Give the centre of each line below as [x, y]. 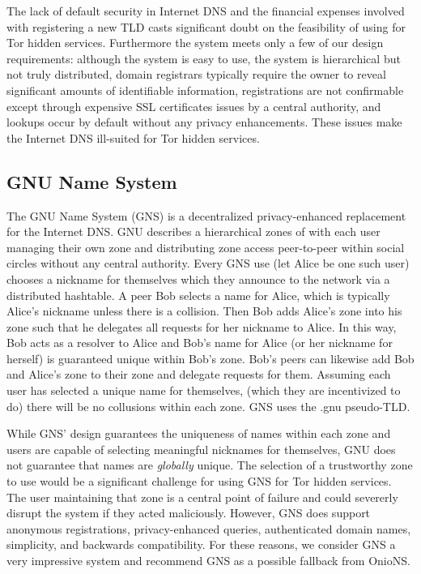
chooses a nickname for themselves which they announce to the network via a [198, 278]
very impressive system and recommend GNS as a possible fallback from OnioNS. [208, 561]
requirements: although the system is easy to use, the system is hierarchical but [204, 58]
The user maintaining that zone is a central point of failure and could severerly [202, 497]
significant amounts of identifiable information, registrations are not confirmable [205, 90]
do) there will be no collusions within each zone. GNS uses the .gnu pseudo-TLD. [208, 406]
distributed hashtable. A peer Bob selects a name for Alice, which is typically [198, 295]
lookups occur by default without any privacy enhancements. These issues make [204, 122]
